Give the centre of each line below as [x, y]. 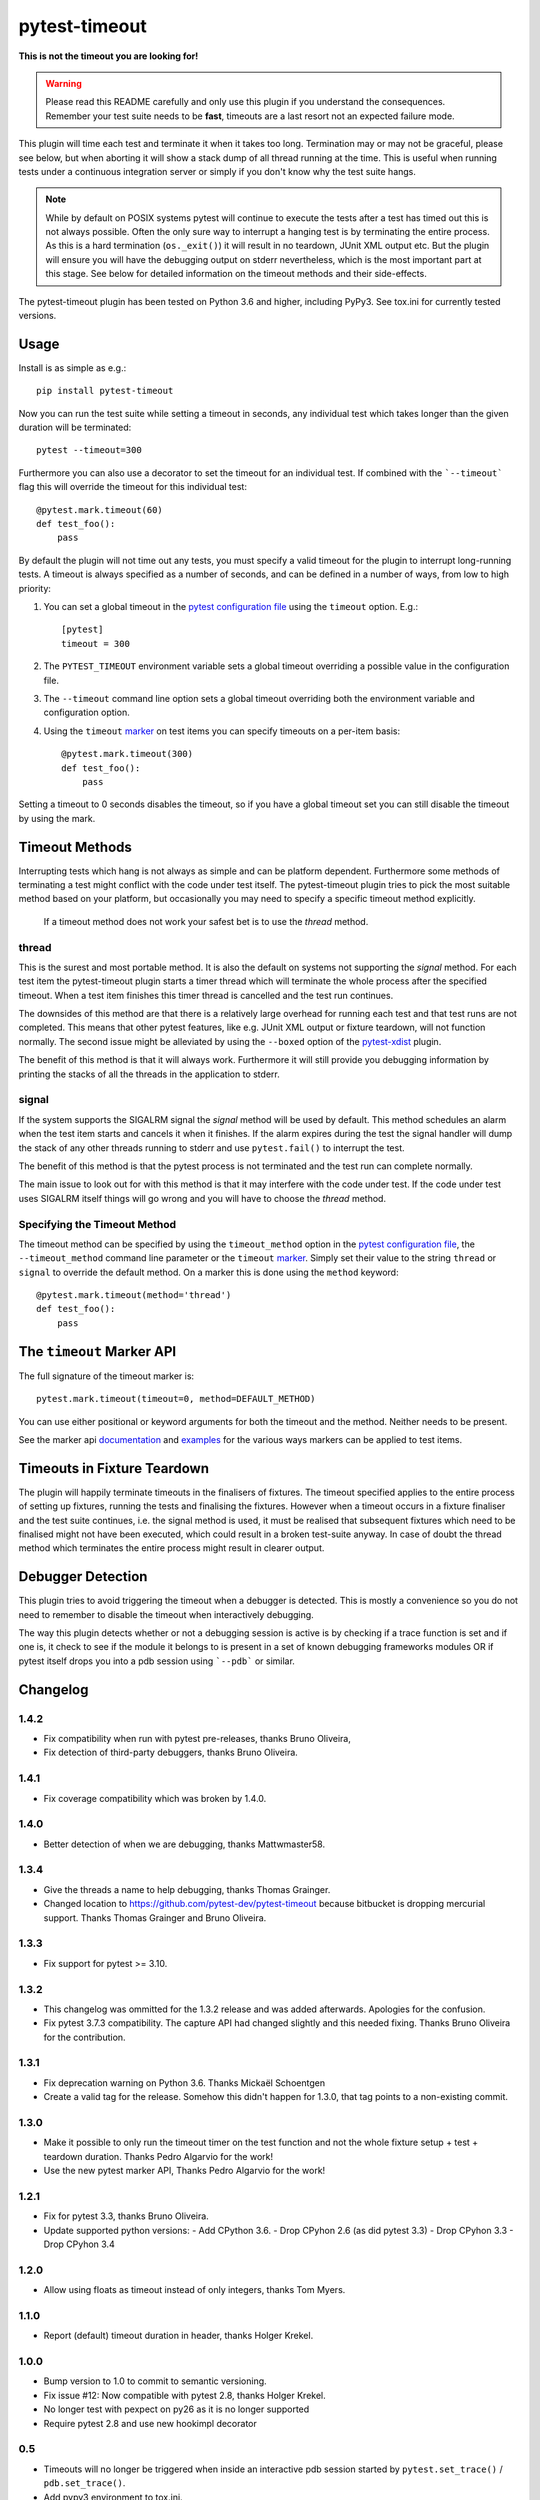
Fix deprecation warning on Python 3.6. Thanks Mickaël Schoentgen [184, 2082]
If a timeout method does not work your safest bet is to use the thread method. [206, 921]
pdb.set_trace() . [84, 2483]
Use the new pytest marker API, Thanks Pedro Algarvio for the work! [184, 2171]
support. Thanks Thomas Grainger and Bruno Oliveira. [155, 1917]
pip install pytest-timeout [105, 391]
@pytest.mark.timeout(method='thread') [134, 1295]
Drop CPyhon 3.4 [79, 2244]
